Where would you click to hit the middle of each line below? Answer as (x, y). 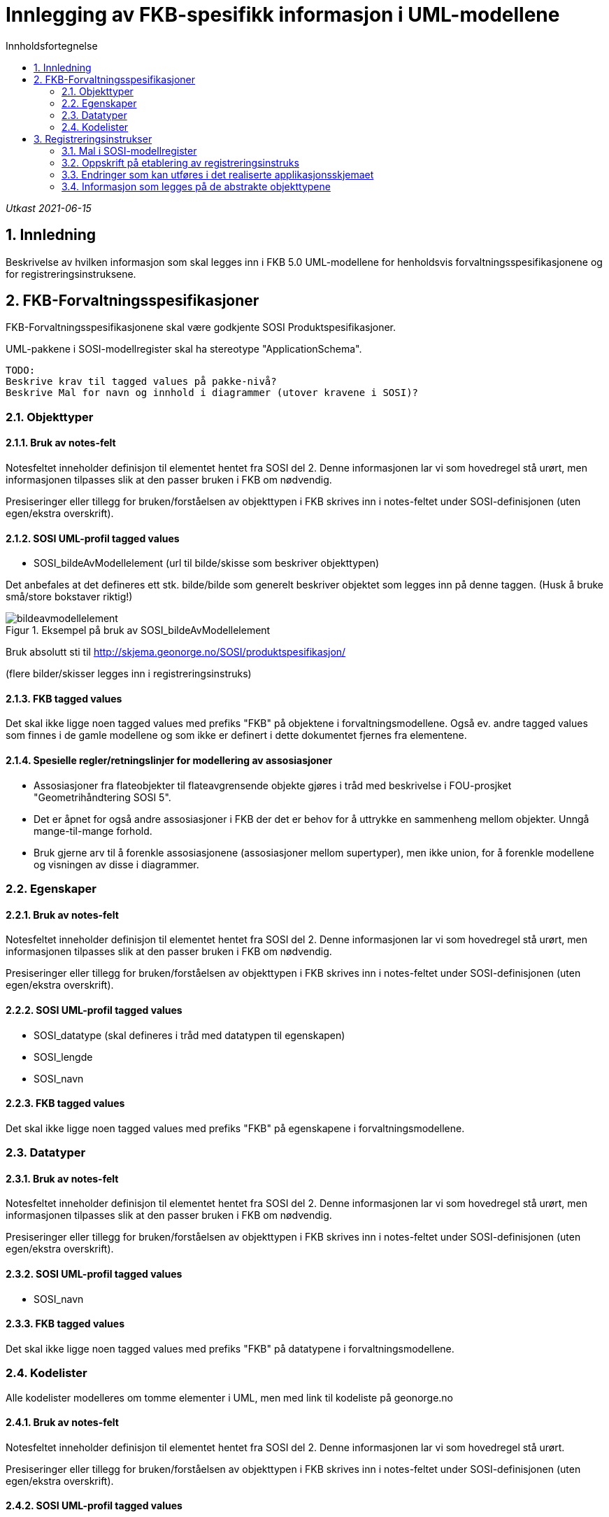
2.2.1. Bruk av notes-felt (62, 915)
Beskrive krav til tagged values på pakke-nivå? (141, 382)
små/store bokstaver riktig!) (69, 597)
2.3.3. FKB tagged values (65, 1324)
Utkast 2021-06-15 (49, 208)
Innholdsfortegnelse (52, 45)
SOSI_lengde (63, 1057)
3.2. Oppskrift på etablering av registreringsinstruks (180, 162)
